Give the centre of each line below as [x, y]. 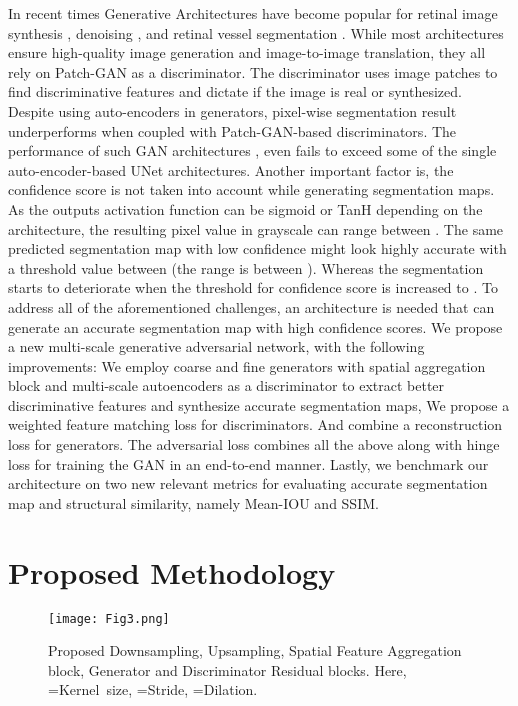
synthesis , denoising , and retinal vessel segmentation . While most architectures [256, 32]
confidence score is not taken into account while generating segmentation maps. [251, 189]
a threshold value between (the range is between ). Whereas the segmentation [246, 267]
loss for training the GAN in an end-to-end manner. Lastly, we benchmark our [248, 463]
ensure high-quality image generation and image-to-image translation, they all [247, 52]
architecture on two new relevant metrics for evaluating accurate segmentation [248, 483]
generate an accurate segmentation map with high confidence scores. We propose [255, 326]
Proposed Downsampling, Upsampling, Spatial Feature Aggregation [255, 650]
